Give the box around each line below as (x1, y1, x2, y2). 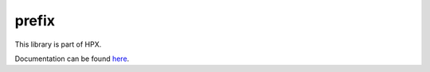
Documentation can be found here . (14, 54, 130, 63)
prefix (14, 12, 56, 29)
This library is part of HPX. (14, 40, 102, 49)
